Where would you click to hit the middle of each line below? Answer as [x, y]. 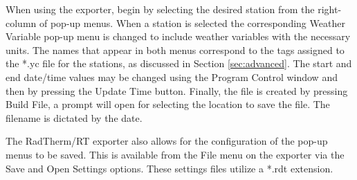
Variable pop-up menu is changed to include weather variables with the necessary [178, 36]
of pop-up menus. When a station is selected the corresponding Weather [192, 22]
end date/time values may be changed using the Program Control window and [172, 76]
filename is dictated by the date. [74, 117]
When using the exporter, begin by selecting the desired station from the [160, 9]
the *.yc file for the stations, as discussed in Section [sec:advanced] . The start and [179, 63]
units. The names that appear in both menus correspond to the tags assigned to [175, 49]
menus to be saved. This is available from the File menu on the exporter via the [175, 154]
